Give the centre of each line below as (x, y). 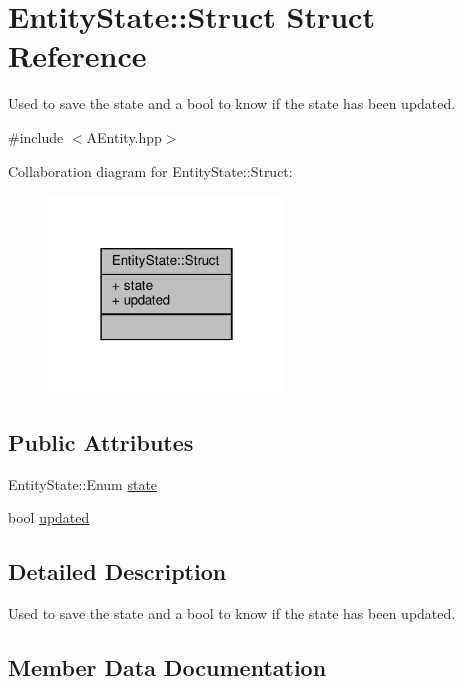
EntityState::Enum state (83, 483)
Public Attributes (101, 442)
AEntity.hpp (124, 136)
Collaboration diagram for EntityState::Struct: (150, 170)
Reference (77, 55)
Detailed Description (117, 571)
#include (36, 136)
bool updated (49, 517)
